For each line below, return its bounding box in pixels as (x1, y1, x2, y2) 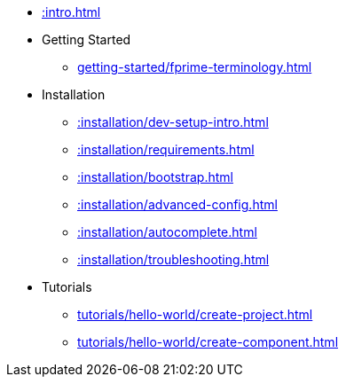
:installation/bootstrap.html (77, 169, 233, 184)
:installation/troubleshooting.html (77, 252, 270, 267)
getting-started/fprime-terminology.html (77, 59, 312, 74)
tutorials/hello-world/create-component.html (77, 334, 339, 349)
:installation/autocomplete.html (77, 224, 257, 239)
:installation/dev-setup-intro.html (77, 114, 269, 129)
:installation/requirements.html (77, 142, 255, 157)
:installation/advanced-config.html (77, 197, 278, 212)
